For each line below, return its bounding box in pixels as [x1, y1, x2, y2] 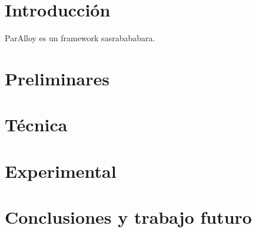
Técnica [5, 112, 68, 137]
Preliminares [5, 66, 109, 90]
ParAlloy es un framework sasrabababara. [5, 32, 155, 44]
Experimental [5, 158, 117, 183]
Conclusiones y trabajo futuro [5, 205, 252, 229]
